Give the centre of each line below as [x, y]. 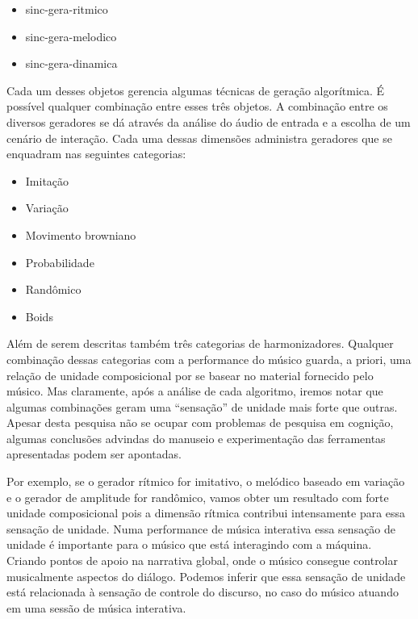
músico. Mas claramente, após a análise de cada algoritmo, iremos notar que [195, 391]
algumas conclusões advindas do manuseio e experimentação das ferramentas [196, 438]
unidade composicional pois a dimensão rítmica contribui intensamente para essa [206, 513]
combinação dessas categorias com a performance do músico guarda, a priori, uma [209, 359]
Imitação [47, 180]
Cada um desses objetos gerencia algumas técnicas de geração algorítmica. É [196, 90]
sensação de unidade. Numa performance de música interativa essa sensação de [201, 528]
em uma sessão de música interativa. [96, 607]
